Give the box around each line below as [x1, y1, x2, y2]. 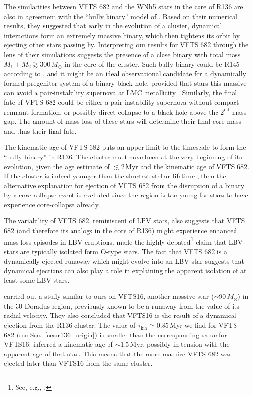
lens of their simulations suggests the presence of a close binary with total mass [4, 49, 241, 59]
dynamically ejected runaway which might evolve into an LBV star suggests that [4, 256, 244, 266]
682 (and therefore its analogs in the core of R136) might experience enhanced [4, 225, 237, 236]
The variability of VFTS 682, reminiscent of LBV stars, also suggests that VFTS [4, 216, 245, 226]
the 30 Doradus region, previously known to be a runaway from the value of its [4, 300, 240, 311]
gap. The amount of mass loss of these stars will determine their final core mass [4, 116, 242, 126]
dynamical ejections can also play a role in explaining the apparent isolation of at [4, 265, 247, 276]
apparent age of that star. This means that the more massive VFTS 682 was [4, 348, 232, 358]
